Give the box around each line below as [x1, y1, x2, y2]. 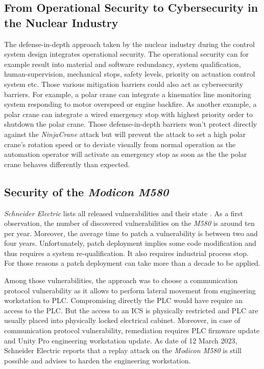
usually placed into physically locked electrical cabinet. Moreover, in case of [4, 315, 241, 326]
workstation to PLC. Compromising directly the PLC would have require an [4, 295, 243, 306]
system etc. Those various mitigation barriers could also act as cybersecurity [4, 78, 244, 89]
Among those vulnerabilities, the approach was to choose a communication [4, 275, 238, 286]
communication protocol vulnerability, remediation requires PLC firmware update [4, 325, 260, 336]
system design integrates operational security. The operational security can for [4, 49, 249, 59]
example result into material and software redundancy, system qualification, [4, 58, 241, 69]
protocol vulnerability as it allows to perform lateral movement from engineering [4, 285, 256, 295]
